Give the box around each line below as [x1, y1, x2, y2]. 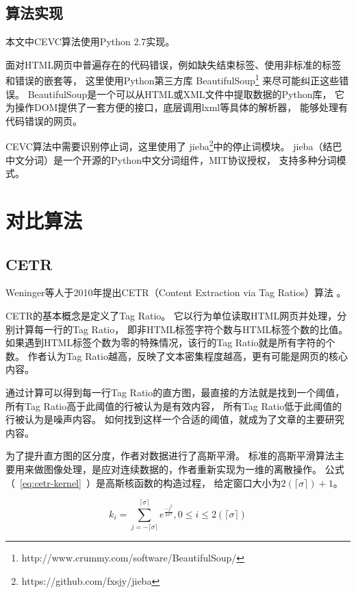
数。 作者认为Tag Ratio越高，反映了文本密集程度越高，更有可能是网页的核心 [5, 348, 348, 363]
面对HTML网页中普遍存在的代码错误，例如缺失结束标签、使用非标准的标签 [5, 57, 342, 71]
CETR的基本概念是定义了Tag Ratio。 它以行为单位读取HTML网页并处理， [5, 308, 338, 323]
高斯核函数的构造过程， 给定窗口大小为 [105, 475, 281, 489]
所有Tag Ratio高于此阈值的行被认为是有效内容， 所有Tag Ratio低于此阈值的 [5, 398, 342, 413]
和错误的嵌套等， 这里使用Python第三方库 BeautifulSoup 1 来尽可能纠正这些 [5, 71, 340, 88]
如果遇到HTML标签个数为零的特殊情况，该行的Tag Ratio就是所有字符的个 [5, 335, 335, 350]
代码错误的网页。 [5, 113, 82, 128]
